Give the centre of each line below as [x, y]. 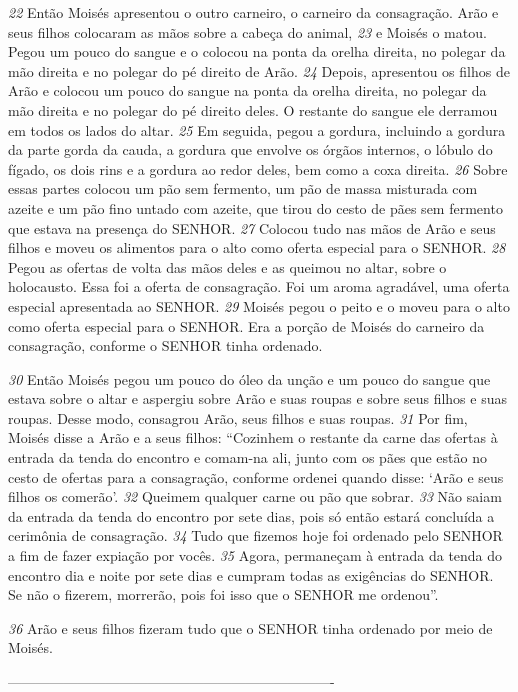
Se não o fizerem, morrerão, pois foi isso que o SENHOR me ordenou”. [223, 594]
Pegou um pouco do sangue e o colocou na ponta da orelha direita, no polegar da [257, 51]
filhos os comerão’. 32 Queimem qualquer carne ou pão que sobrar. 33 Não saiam [255, 496]
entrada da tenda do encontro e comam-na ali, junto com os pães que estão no [247, 457]
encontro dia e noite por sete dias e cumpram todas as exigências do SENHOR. [251, 574]
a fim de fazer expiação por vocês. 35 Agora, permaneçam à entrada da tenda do [255, 555]
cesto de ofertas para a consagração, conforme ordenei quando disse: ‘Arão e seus [256, 476]
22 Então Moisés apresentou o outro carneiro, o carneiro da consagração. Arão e [253, 12]
